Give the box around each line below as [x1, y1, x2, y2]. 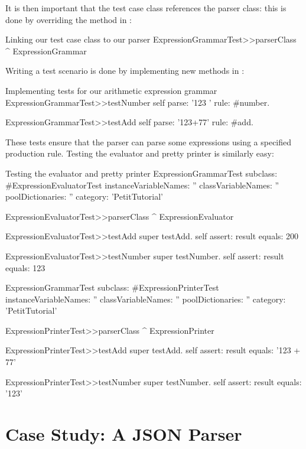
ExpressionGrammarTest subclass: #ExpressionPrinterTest [5, 281, 219, 294]
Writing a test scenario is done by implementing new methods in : [5, 64, 245, 77]
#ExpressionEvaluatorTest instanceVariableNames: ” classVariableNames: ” [5, 178, 279, 191]
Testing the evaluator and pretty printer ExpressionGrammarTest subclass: [5, 167, 278, 179]
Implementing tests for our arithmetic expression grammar [5, 84, 217, 96]
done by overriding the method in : [5, 13, 132, 25]
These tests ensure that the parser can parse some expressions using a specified [5, 135, 292, 148]
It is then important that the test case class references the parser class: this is [5, 2, 287, 14]
